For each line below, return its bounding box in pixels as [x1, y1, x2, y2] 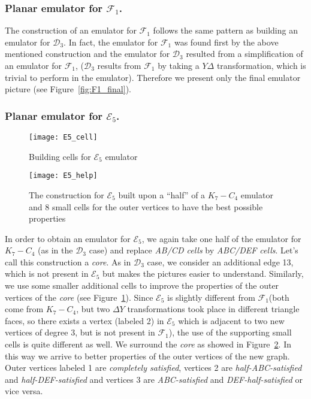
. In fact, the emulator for [64, 35, 158, 48]
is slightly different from [167, 291, 255, 303]
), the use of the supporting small [168, 326, 292, 338]
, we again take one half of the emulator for [141, 232, 301, 244]
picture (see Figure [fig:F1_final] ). [5, 83, 131, 95]
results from [97, 59, 141, 71]
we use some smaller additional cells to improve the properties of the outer [5, 279, 279, 292]
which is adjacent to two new [178, 314, 285, 327]
